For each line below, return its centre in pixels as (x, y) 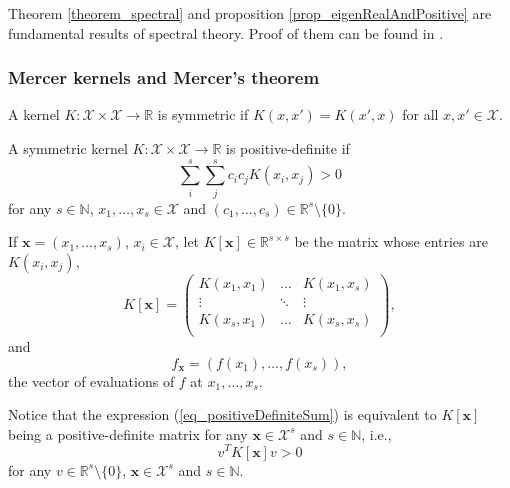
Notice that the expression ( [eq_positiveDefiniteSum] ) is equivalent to (222, 414)
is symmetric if (203, 114)
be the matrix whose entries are (391, 241)
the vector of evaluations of (91, 380)
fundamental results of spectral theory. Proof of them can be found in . (226, 32)
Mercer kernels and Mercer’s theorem (164, 77)
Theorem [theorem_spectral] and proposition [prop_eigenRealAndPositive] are (250, 13)
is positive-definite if (287, 148)
